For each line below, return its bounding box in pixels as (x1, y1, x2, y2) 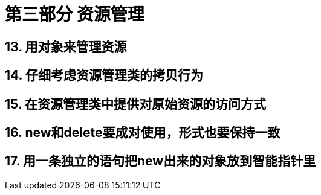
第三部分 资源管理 (5, 4, 144, 25)
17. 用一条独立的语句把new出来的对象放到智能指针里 (5, 153, 316, 169)
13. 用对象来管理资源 (5, 39, 127, 54)
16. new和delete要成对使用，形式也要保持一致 (5, 125, 280, 141)
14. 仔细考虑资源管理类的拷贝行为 (5, 68, 203, 83)
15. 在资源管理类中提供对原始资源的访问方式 (5, 96, 266, 112)
